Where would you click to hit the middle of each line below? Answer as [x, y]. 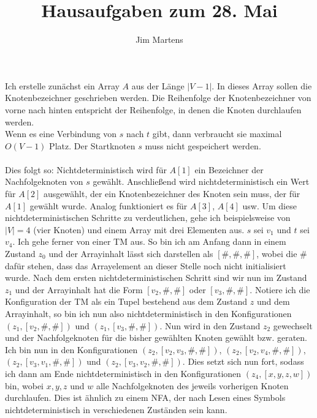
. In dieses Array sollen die [262, 85]
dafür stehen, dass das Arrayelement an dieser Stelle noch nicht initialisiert [146, 265]
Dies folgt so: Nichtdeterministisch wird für [86, 169]
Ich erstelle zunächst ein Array [62, 85]
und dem [273, 301]
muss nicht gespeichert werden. [203, 145]
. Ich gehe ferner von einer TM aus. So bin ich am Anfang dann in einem [149, 241]
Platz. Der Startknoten [92, 145]
